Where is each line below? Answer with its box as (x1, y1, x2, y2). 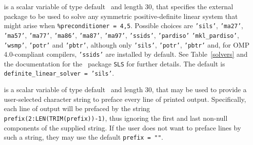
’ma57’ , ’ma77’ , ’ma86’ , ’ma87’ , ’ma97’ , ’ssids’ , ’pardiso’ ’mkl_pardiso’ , (4, 30, 239, 40)
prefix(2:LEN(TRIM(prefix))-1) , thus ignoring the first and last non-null (4, 113, 228, 123)
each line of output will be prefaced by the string (4, 103, 150, 113)
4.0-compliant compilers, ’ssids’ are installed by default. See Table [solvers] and (4, 49, 248, 59)
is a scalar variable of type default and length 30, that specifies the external (4, 1, 234, 11)
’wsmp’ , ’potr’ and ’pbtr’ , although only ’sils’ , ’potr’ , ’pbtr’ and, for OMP (4, 39, 250, 49)
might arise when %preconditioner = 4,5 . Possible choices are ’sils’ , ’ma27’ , (4, 20, 243, 31)
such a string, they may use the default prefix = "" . (4, 132, 163, 142)
